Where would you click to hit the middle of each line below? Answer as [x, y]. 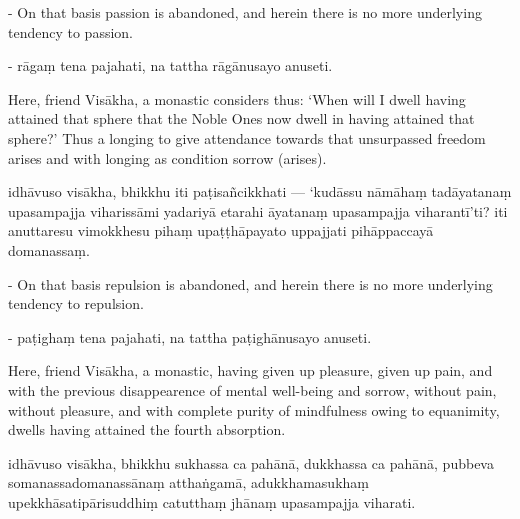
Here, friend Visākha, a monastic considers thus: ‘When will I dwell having [237, 98]
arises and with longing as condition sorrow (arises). [167, 157]
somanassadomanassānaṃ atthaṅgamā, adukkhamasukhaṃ [188, 482]
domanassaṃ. [49, 249]
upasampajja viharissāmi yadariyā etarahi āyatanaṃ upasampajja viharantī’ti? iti [258, 210]
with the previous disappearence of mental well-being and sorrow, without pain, [252, 389]
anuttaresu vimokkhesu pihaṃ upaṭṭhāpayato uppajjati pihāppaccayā [221, 230]
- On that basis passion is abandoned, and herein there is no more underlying [245, 12]
